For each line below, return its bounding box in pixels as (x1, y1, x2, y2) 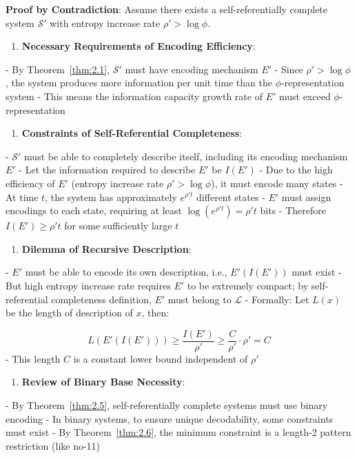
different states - (196, 189, 265, 204)
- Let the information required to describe (19, 162, 196, 177)
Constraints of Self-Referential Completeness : (21, 126, 242, 140)
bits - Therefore (260, 203, 326, 218)
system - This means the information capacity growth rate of (6, 88, 263, 103)
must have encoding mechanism (125, 61, 258, 76)
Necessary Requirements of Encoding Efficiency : (21, 39, 256, 53)
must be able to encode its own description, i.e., (25, 265, 227, 279)
